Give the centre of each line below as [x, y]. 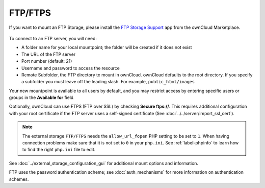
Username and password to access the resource [71, 68]
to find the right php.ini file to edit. [59, 150]
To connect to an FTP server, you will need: [53, 38]
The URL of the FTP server [48, 54]
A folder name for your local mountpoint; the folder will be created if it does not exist [107, 47]
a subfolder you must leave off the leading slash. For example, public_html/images [108, 82]
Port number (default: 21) [47, 61]
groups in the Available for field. [42, 97]
